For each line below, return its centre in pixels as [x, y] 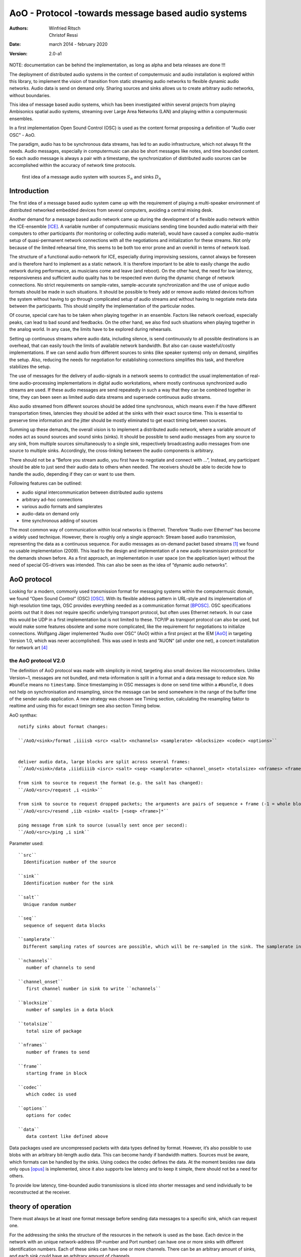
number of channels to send [60, 968]
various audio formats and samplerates [62, 507]
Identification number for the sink [68, 883]
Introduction [29, 191]
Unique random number [50, 904]
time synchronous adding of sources [60, 520]
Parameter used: [26, 843]
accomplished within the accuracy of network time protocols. [73, 165]
